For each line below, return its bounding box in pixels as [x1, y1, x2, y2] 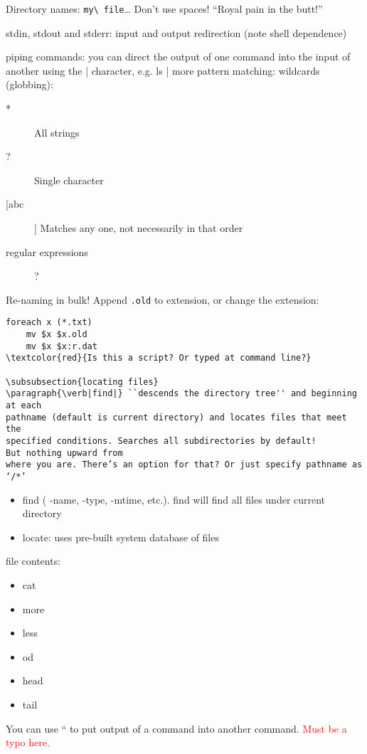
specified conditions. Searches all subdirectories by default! [6, 436, 317, 446]
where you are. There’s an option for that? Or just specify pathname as [6, 460, 363, 470]
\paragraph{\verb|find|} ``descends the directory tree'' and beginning [6, 388, 357, 399]
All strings [34, 124, 80, 139]
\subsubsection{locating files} [6, 376, 159, 387]
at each [6, 400, 42, 411]
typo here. [6, 735, 50, 750]
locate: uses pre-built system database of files [22, 529, 219, 544]
